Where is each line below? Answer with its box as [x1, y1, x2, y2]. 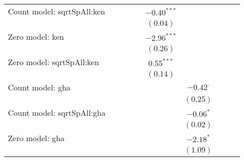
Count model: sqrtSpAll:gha [8, 107, 106, 118]
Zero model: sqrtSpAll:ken [8, 56, 99, 68]
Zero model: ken [8, 31, 64, 42]
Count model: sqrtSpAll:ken [8, 5, 105, 17]
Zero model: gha [8, 132, 65, 144]
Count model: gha [8, 81, 71, 93]
